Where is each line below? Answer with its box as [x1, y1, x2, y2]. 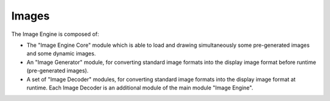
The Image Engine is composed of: [11, 30, 100, 38]
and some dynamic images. [26, 50, 96, 57]
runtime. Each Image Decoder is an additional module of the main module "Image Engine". [26, 84, 254, 91]
